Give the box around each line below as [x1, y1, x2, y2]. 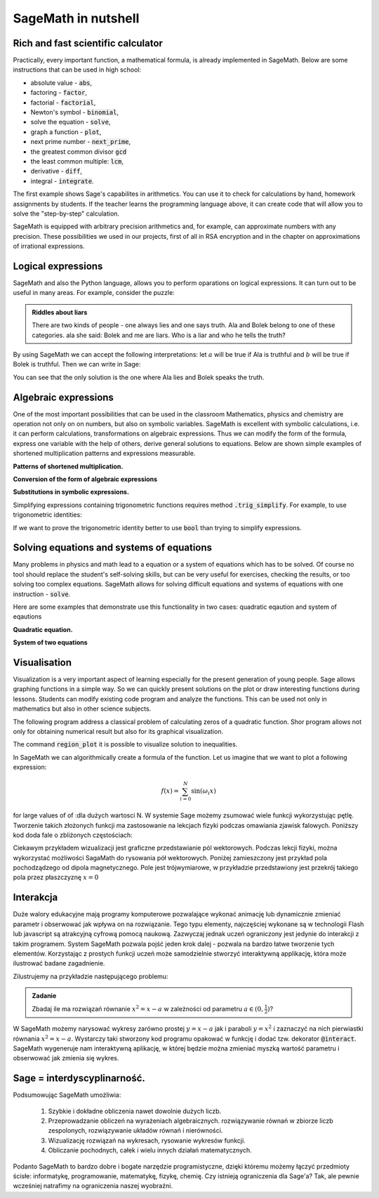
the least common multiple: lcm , [30, 157, 124, 165]
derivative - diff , [30, 167, 83, 176]
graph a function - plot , [30, 127, 102, 136]
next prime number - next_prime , [30, 138, 131, 146]
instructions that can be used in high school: [13, 65, 142, 74]
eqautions [13, 612, 42, 621]
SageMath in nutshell [13, 11, 140, 26]
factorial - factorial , [30, 98, 96, 107]
